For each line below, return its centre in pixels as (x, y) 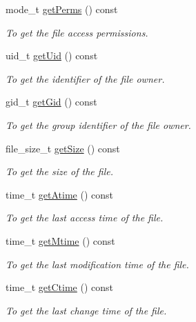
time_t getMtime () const (60, 240)
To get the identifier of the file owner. (85, 78)
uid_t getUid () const (52, 56)
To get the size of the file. (60, 171)
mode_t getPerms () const (62, 9)
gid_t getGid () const (51, 102)
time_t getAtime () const (60, 194)
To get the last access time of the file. (85, 218)
